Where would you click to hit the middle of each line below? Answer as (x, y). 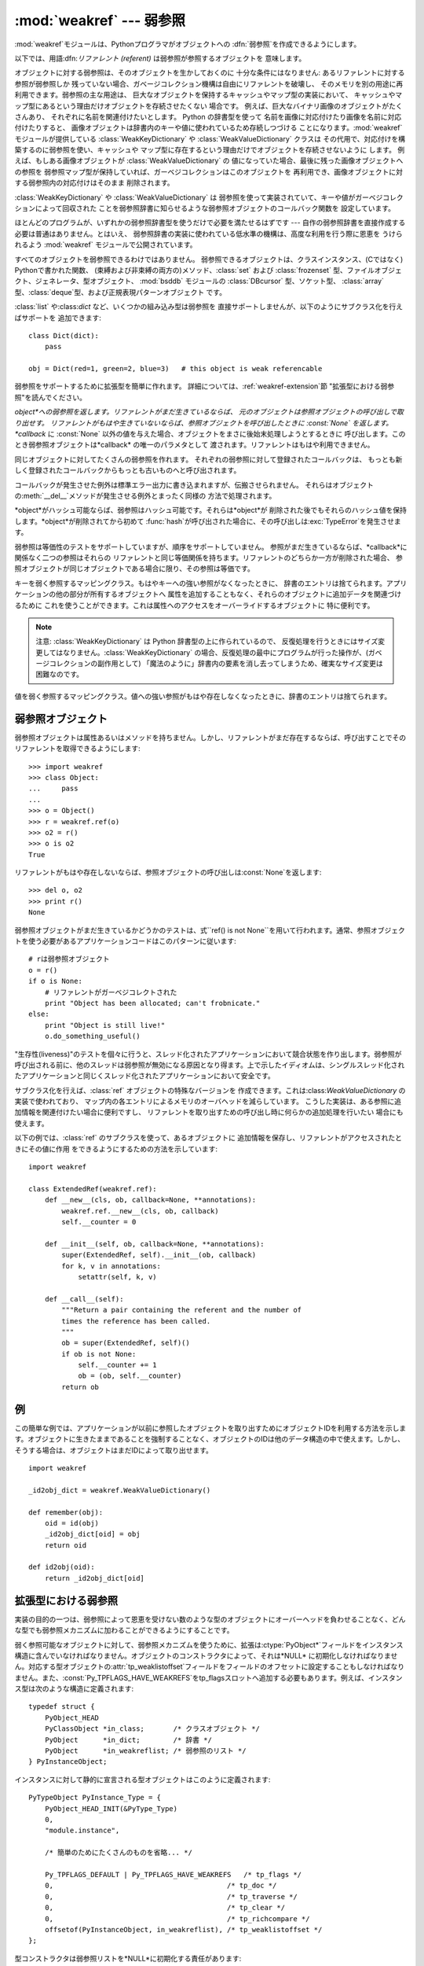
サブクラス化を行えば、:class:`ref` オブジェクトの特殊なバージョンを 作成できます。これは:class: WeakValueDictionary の (210, 1090)
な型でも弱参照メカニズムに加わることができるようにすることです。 (124, 1630)
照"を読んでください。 (50, 397)
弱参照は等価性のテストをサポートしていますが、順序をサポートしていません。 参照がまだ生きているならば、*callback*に (211, 547)
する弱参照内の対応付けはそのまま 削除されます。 (94, 183)
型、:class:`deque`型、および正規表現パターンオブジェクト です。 (121, 292)
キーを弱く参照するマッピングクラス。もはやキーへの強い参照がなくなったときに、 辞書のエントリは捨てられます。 (200, 583)
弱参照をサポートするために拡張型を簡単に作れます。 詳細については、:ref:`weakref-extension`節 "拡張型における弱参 (205, 386)
